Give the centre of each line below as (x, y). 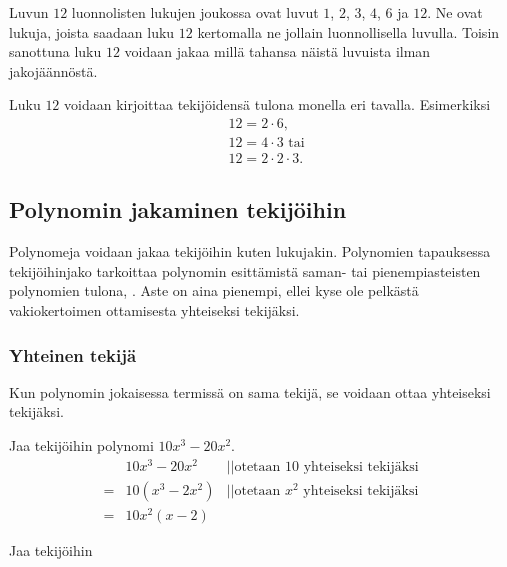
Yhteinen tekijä (73, 354)
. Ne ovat (455, 12)
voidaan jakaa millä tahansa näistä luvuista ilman (277, 51)
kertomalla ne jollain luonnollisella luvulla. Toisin (348, 31)
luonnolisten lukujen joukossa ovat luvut (195, 12)
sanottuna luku (55, 51)
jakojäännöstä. (53, 70)
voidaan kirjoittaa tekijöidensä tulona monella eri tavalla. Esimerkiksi (277, 104)
